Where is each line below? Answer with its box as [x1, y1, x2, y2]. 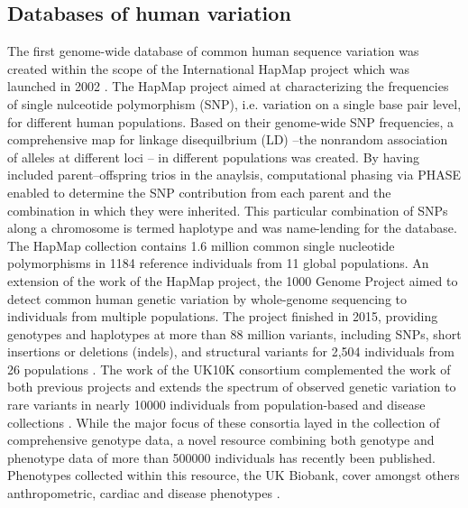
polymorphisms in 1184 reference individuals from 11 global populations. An [7, 254, 429, 272]
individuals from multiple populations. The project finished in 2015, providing [7, 307, 438, 326]
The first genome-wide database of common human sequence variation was [7, 42, 419, 60]
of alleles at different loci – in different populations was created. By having [7, 147, 420, 166]
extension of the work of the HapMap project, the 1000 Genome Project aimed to [7, 271, 458, 290]
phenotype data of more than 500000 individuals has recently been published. [7, 448, 436, 466]
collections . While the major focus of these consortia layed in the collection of [7, 412, 440, 431]
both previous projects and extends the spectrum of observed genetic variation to [7, 377, 456, 396]
